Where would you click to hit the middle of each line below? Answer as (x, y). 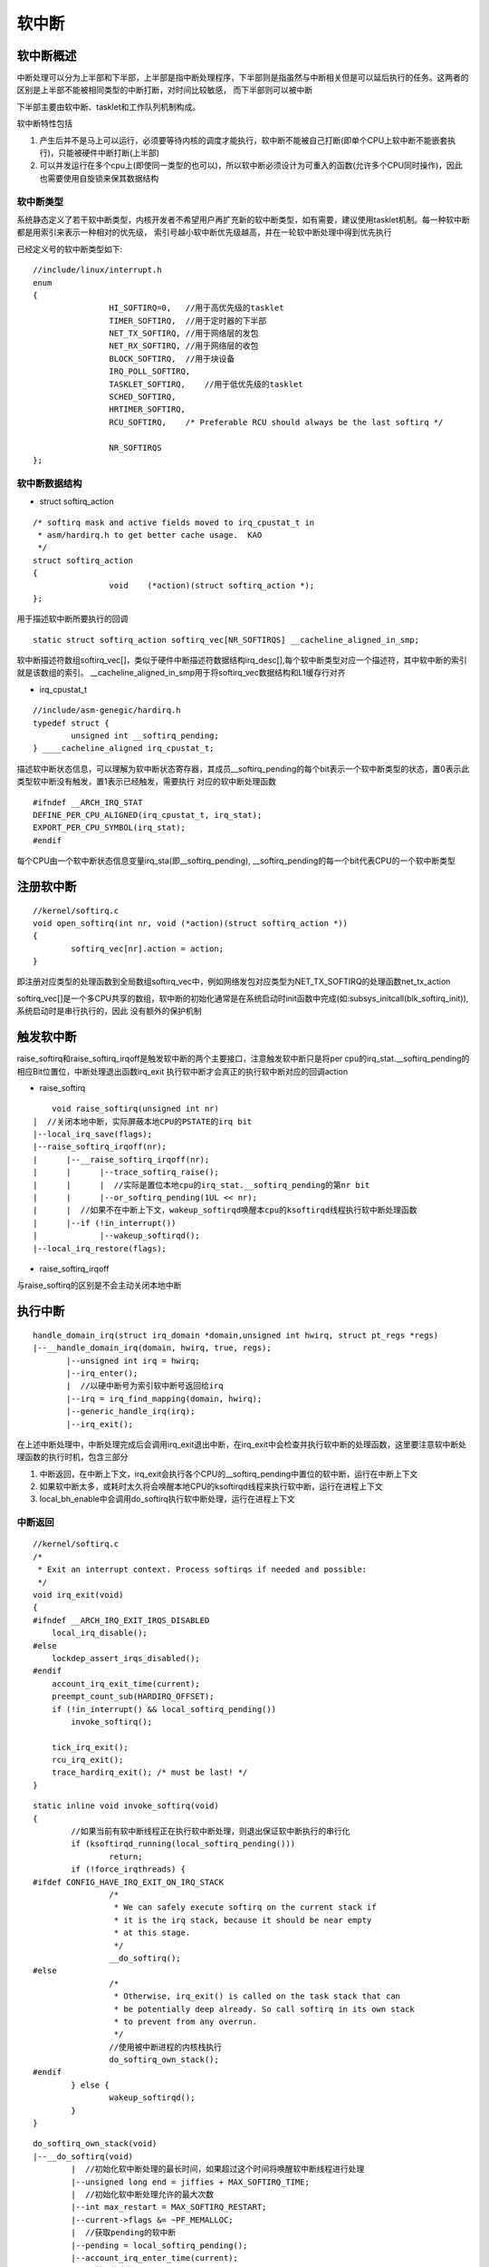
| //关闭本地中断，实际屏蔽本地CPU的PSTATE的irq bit (143, 1121)
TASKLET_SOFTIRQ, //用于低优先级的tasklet (206, 384)
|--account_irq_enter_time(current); (155, 2257)
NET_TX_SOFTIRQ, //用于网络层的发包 (184, 334)
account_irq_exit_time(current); (126, 1683)
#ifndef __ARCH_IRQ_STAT (88, 802)
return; (126, 1856)
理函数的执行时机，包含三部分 (72, 1457)
